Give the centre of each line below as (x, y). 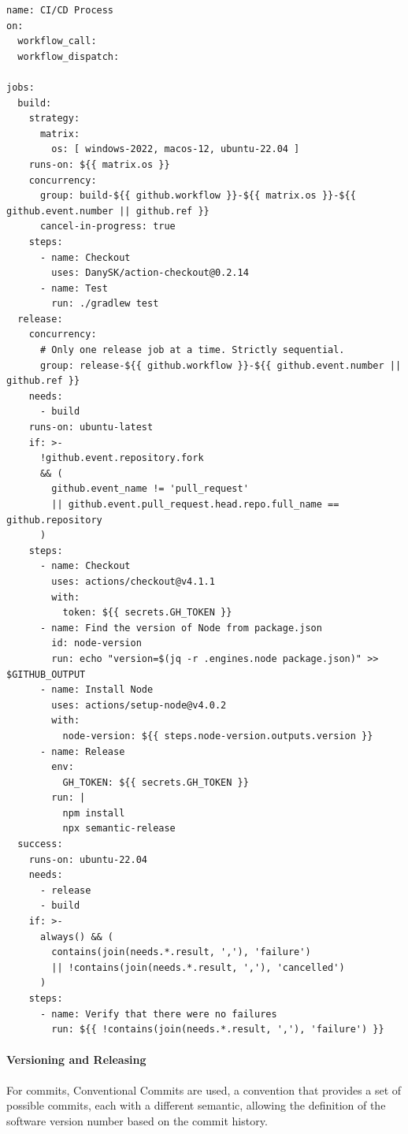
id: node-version (96, 643)
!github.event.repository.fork (122, 458)
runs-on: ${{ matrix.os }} (99, 164)
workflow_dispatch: (69, 56)
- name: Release (82, 751)
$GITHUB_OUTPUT (46, 674)
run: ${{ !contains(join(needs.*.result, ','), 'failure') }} (218, 1030)
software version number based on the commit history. (137, 1120)
